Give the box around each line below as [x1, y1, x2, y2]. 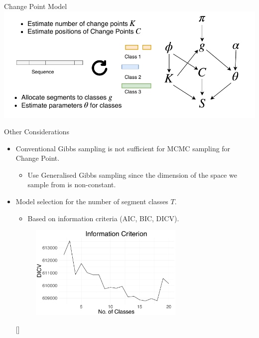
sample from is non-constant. [27, 179, 116, 190]
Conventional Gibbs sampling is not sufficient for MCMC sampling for [15, 143, 231, 153]
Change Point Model [4, 1, 67, 11]
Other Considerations [4, 126, 69, 137]
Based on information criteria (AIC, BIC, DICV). [27, 213, 179, 223]
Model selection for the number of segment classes [15, 196, 168, 207]
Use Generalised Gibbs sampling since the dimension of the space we [27, 169, 237, 180]
